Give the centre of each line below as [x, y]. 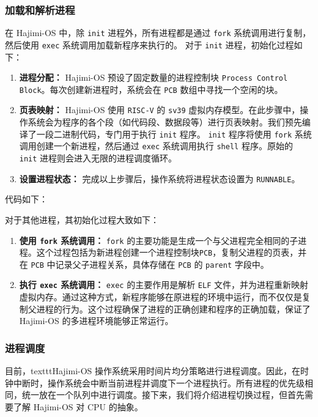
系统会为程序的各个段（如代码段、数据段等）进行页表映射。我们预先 [165, 122]
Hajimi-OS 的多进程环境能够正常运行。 [96, 321]
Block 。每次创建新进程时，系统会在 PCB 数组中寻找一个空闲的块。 [151, 89]
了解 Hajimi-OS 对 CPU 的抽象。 [78, 406]
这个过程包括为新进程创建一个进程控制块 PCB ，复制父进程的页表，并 [172, 252]
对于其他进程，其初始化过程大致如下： [82, 219]
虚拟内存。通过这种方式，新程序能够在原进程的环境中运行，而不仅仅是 [161, 297]
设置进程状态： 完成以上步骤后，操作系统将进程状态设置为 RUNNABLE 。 [160, 178]
